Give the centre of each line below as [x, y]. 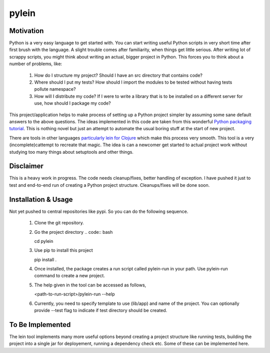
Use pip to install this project [64, 250]
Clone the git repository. [59, 223]
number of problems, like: [36, 64]
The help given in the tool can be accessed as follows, [90, 285]
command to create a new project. [69, 276]
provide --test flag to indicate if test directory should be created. [101, 310]
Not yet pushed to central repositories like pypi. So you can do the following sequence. [99, 211]
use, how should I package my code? [72, 103]
